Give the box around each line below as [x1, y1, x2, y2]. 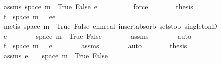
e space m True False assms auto [3, 30, 192, 41]
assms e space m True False [3, 50, 108, 60]
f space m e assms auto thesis [3, 40, 187, 51]
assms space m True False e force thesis [3, 1, 193, 11]
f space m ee [3, 11, 56, 21]
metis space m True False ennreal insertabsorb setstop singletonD [3, 21, 217, 31]
